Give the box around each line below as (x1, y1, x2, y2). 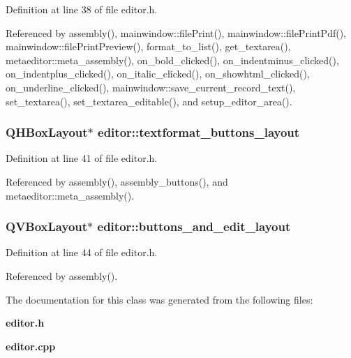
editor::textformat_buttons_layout (98, 124, 300, 141)
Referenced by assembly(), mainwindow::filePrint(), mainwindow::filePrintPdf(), (6, 25, 347, 40)
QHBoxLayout (6, 124, 88, 141)
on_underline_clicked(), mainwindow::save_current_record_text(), (6, 80, 296, 94)
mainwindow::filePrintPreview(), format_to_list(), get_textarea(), (6, 39, 291, 54)
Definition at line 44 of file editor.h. (6, 245, 158, 260)
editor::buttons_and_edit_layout (97, 218, 291, 235)
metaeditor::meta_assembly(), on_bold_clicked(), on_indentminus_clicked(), (6, 52, 339, 67)
